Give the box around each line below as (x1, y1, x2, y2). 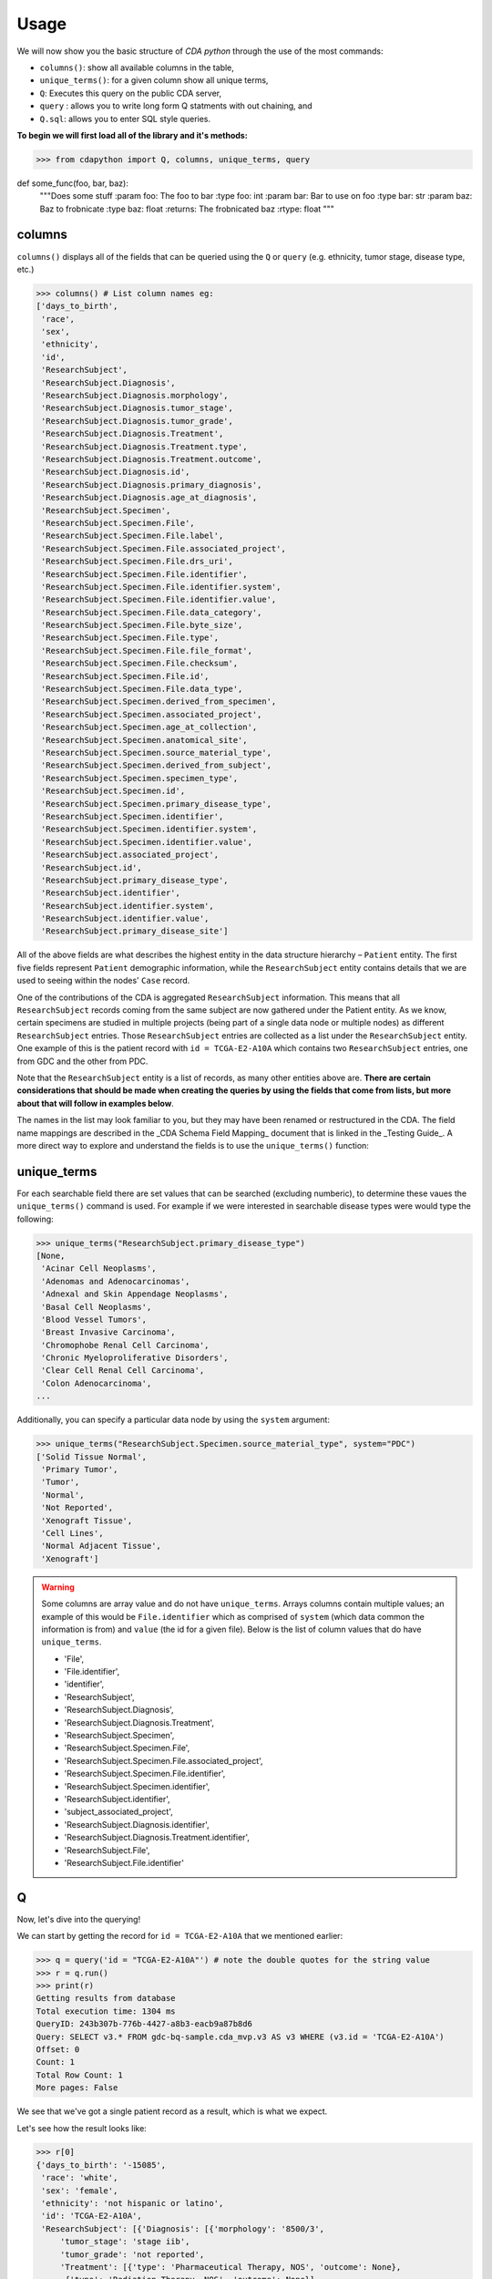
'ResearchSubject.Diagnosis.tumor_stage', (41, 403, 234, 414)
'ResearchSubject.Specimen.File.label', (41, 531, 224, 541)
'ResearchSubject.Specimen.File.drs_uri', (41, 556, 234, 567)
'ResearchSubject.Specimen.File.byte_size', (41, 620, 243, 631)
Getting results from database (36, 1993, 177, 2004)
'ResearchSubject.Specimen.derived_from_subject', (41, 760, 272, 770)
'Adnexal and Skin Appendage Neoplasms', (41, 1289, 229, 1299)
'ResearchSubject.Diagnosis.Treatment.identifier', (64, 1832, 251, 1843)
